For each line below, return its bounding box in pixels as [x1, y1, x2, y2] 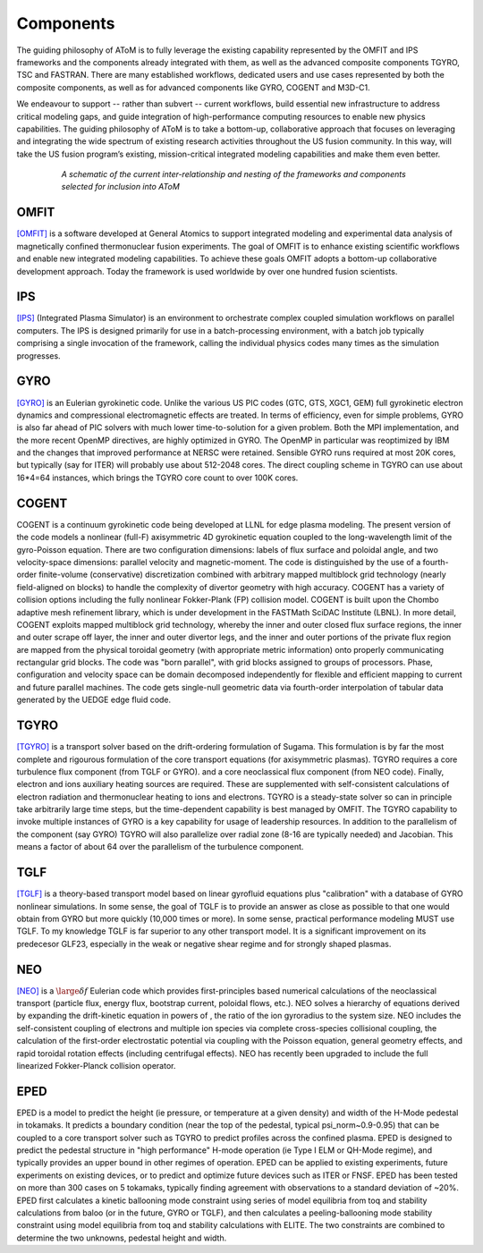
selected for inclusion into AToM [61, 182, 181, 192]
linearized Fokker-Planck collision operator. [16, 1060, 176, 1071]
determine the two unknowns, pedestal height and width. [16, 1232, 227, 1243]
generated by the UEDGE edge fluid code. [16, 694, 172, 706]
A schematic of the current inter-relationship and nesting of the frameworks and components [61, 169, 406, 180]
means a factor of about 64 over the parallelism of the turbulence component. [16, 842, 304, 852]
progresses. [16, 350, 62, 361]
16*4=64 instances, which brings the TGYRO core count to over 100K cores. [16, 472, 299, 483]
